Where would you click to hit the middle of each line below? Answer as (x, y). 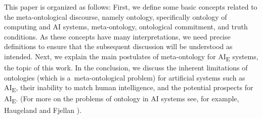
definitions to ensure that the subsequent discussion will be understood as (118, 46)
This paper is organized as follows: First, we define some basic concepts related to (131, 7)
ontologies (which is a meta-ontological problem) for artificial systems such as (125, 77)
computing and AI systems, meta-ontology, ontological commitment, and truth (126, 27)
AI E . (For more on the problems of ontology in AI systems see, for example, (122, 99)
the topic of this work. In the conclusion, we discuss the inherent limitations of (126, 68)
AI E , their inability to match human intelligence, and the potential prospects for (129, 88)
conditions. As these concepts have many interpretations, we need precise (117, 36)
